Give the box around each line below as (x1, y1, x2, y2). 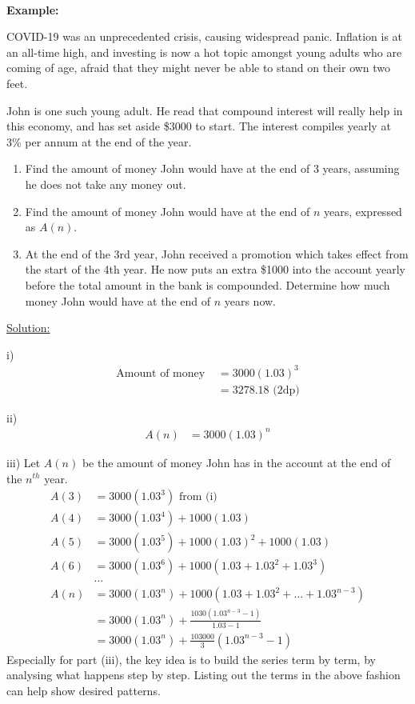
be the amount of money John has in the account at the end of (82, 454, 391, 470)
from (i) (178, 491, 217, 503)
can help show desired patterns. (6, 682, 161, 698)
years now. (224, 292, 276, 309)
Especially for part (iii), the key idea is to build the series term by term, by (6, 650, 376, 667)
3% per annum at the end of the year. (6, 133, 192, 150)
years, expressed (323, 202, 402, 219)
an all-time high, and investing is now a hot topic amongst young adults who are (6, 43, 402, 60)
